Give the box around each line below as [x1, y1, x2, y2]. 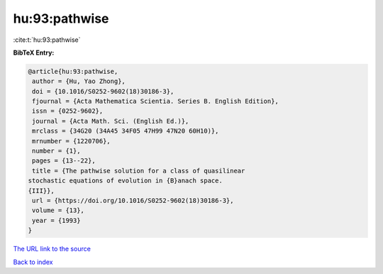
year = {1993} [32, 217, 81, 224]
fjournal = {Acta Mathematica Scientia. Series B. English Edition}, [32, 97, 279, 106]
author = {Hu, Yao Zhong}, [32, 77, 126, 85]
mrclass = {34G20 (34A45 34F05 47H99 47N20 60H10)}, [32, 127, 219, 135]
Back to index [13, 258, 53, 266]
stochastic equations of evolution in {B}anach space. [28, 177, 223, 185]
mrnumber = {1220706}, [32, 137, 111, 145]
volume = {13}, [32, 207, 85, 214]
